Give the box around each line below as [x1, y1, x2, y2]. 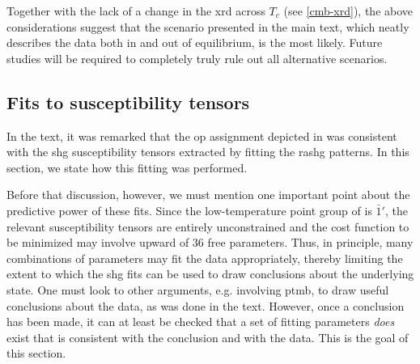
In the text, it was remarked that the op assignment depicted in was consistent [6, 127, 397, 144]
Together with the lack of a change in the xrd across [6, 2, 265, 19]
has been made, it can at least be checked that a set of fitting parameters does [6, 313, 395, 330]
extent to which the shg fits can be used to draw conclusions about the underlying [6, 265, 414, 282]
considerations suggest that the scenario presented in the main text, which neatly [6, 18, 409, 35]
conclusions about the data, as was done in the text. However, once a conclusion [6, 297, 405, 314]
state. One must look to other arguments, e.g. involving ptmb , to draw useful [6, 281, 389, 298]
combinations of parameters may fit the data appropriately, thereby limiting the [6, 249, 403, 266]
